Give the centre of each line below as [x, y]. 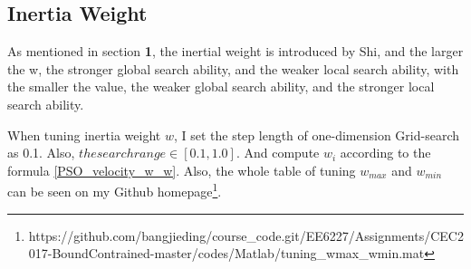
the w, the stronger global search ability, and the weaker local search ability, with [233, 68]
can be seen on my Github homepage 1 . [115, 190]
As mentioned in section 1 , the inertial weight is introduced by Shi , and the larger [235, 51]
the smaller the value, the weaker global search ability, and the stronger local [221, 86]
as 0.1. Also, [41, 153]
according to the [385, 153]
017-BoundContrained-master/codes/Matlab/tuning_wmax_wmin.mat [226, 253]
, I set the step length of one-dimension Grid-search [317, 134]
